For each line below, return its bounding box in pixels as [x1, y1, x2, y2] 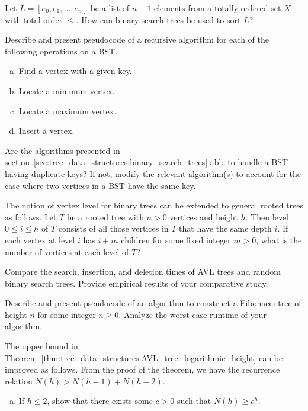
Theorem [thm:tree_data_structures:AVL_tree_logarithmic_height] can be [5, 351, 283, 364]
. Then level [245, 210, 288, 223]
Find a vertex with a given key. [18, 65, 132, 77]
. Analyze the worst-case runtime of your [118, 308, 267, 320]
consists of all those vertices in [58, 222, 169, 235]
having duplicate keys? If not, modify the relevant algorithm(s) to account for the [5, 167, 301, 179]
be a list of [90, 2, 130, 14]
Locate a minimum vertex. [18, 84, 115, 97]
